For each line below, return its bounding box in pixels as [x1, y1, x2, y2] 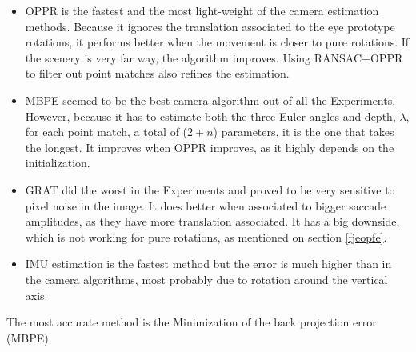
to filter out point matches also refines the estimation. [25, 65, 290, 82]
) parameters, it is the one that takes [213, 123, 394, 140]
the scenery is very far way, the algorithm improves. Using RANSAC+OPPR [25, 49, 403, 66]
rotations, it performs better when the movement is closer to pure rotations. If [25, 34, 410, 50]
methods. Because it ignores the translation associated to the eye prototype [25, 18, 395, 34]
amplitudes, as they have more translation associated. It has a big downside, [25, 213, 400, 230]
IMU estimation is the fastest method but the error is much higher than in [25, 255, 392, 272]
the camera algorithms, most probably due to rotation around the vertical [25, 270, 388, 287]
